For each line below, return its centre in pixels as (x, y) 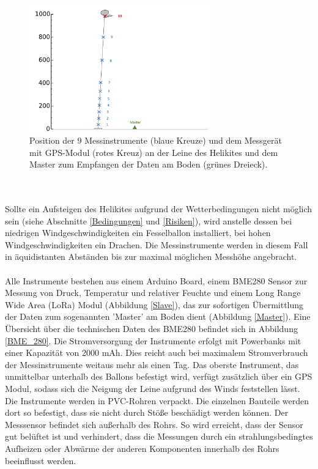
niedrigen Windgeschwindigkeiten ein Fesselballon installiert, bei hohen (138, 233)
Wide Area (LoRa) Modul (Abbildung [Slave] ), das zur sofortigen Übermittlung (154, 304)
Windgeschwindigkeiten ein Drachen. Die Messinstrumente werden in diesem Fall (157, 244)
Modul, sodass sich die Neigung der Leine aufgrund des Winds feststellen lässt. (153, 388)
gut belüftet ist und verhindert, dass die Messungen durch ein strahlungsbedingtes (159, 436)
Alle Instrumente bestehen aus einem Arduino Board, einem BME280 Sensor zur (156, 280)
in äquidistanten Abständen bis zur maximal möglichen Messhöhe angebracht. (151, 257)
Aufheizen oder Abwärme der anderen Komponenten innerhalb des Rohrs (142, 448)
